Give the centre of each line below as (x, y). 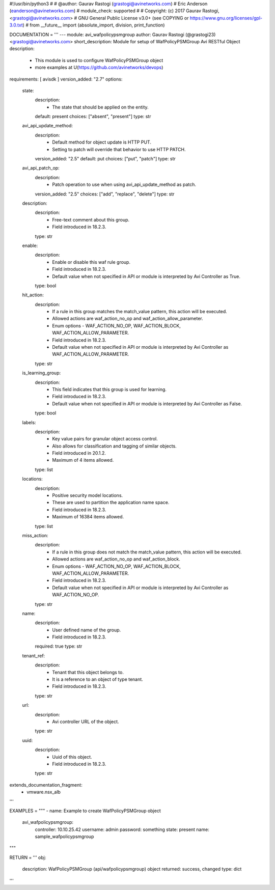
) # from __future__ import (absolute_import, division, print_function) (94, 25)
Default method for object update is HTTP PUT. (102, 142)
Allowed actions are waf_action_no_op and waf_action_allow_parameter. (128, 319)
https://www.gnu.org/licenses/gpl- (226, 18)
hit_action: (33, 295)
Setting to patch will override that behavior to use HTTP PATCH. (119, 149)
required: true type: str (59, 646)
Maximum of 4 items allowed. (83, 460)
